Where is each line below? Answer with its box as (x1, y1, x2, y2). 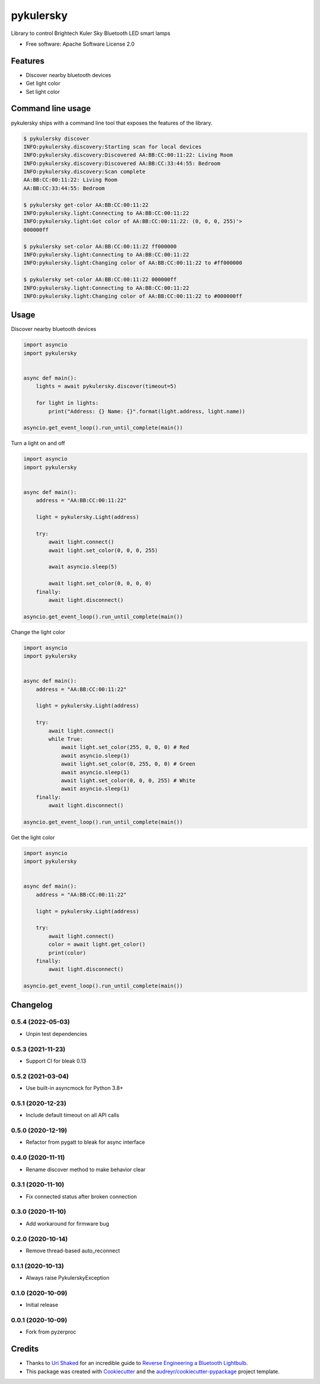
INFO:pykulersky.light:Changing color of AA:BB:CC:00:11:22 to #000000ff (23, 292, 242, 299)
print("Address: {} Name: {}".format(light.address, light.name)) (48, 408, 246, 414)
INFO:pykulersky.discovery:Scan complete (23, 168, 146, 175)
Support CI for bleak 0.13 (25, 1057, 87, 1064)
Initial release (25, 1302, 59, 1309)
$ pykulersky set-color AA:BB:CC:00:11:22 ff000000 (23, 243, 177, 250)
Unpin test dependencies (25, 1030, 88, 1037)
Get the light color (11, 834, 55, 841)
